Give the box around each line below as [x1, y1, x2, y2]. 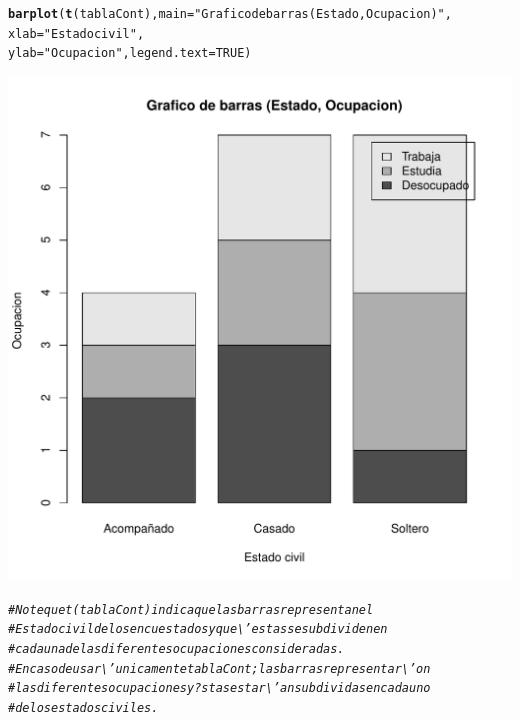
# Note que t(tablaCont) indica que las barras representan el [8, 602, 374, 617]
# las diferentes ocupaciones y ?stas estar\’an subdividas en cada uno [8, 681, 431, 696]
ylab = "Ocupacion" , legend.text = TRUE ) [8, 46, 252, 61]
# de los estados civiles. [8, 700, 159, 715]
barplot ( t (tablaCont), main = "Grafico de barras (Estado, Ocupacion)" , [8, 7, 452, 21]
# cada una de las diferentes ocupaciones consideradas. [8, 641, 345, 656]
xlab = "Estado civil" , [8, 26, 145, 41]
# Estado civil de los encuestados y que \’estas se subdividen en [8, 622, 388, 637]
